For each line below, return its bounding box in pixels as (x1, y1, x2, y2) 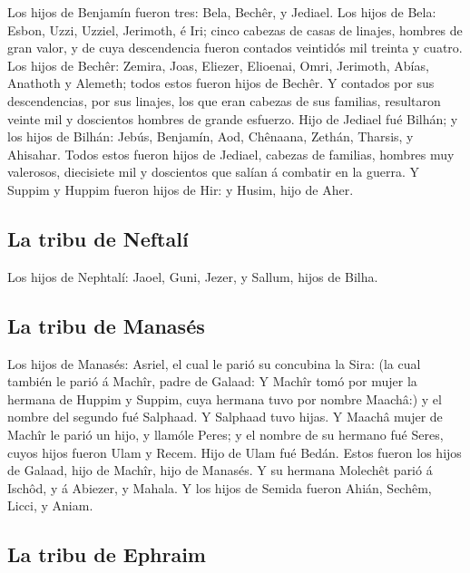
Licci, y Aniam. (7, 496, 93, 515)
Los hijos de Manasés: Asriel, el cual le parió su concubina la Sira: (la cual (7, 354, 421, 373)
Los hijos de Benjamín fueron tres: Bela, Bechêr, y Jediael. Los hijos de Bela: (7, 3, 436, 21)
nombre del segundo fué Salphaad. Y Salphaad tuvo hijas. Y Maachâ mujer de (7, 407, 443, 426)
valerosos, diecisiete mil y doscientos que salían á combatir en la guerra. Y (7, 162, 420, 181)
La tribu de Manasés (7, 311, 205, 339)
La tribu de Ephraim (7, 540, 206, 568)
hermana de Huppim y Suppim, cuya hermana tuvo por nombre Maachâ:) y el (7, 389, 442, 408)
